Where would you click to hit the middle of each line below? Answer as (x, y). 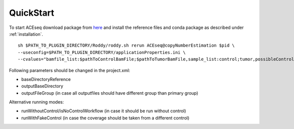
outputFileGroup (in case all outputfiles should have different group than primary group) (110, 93)
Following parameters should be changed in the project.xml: (70, 70)
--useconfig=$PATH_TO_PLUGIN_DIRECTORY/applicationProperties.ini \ (102, 52)
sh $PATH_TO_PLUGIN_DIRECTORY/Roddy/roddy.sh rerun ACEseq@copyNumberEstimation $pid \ (126, 46)
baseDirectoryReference (46, 79)
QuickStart (32, 13)
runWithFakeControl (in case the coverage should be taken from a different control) (105, 118)
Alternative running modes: (37, 102)
